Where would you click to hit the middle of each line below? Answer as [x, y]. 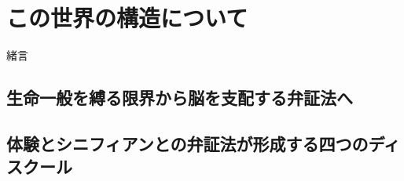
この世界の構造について [127, 18]
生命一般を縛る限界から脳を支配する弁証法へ [180, 98]
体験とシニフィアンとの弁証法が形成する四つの [187, 143]
